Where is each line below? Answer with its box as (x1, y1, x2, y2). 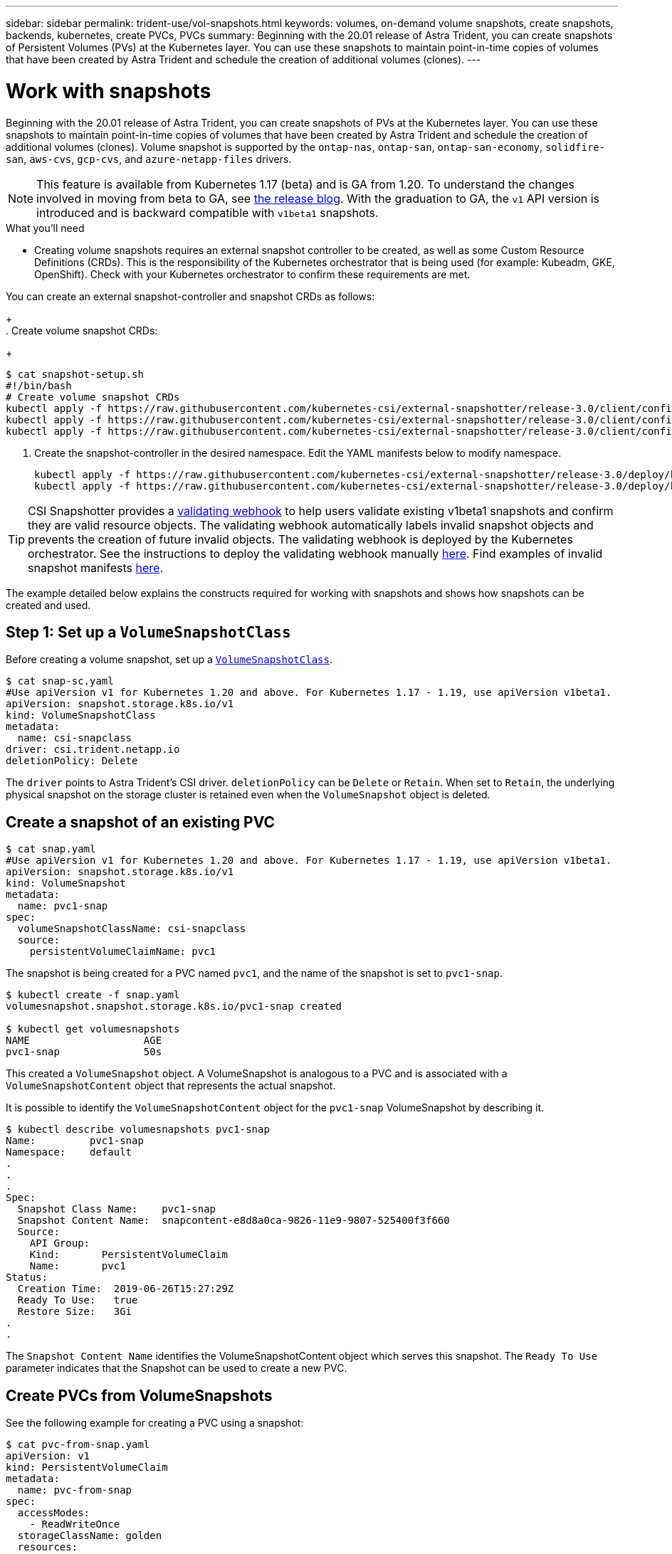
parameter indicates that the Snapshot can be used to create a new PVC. (6, 1362, 347, 1375)
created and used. (6, 598, 91, 611)
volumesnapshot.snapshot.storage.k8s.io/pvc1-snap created (6, 1000, 342, 1013)
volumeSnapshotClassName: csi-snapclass (17, 923, 246, 935)
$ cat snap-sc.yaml (6, 675, 114, 687)
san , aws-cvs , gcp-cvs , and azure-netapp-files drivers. (6, 152, 292, 165)
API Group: (29, 1237, 90, 1249)
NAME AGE (6, 1035, 162, 1047)
